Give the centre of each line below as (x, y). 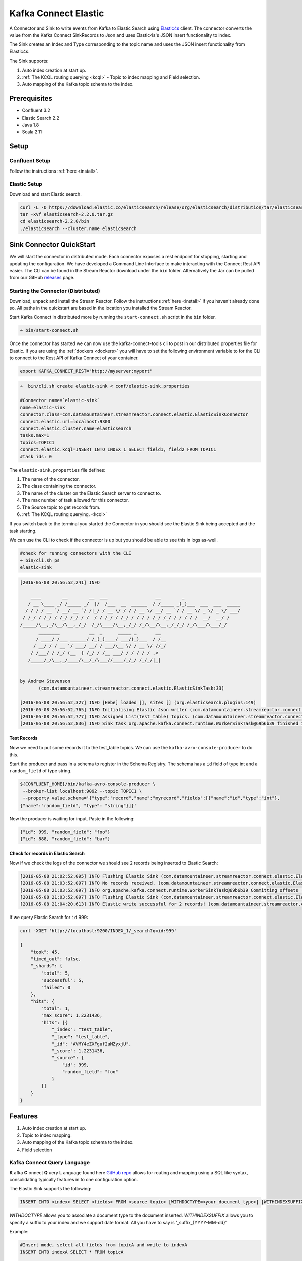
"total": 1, (56, 1008)
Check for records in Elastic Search (47, 853)
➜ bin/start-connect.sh (49, 331)
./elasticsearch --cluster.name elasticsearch (78, 228)
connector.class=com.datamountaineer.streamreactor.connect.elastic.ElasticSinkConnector (134, 414)
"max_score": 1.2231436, (72, 1016)
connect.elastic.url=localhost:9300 (65, 421)
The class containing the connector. (59, 486)
